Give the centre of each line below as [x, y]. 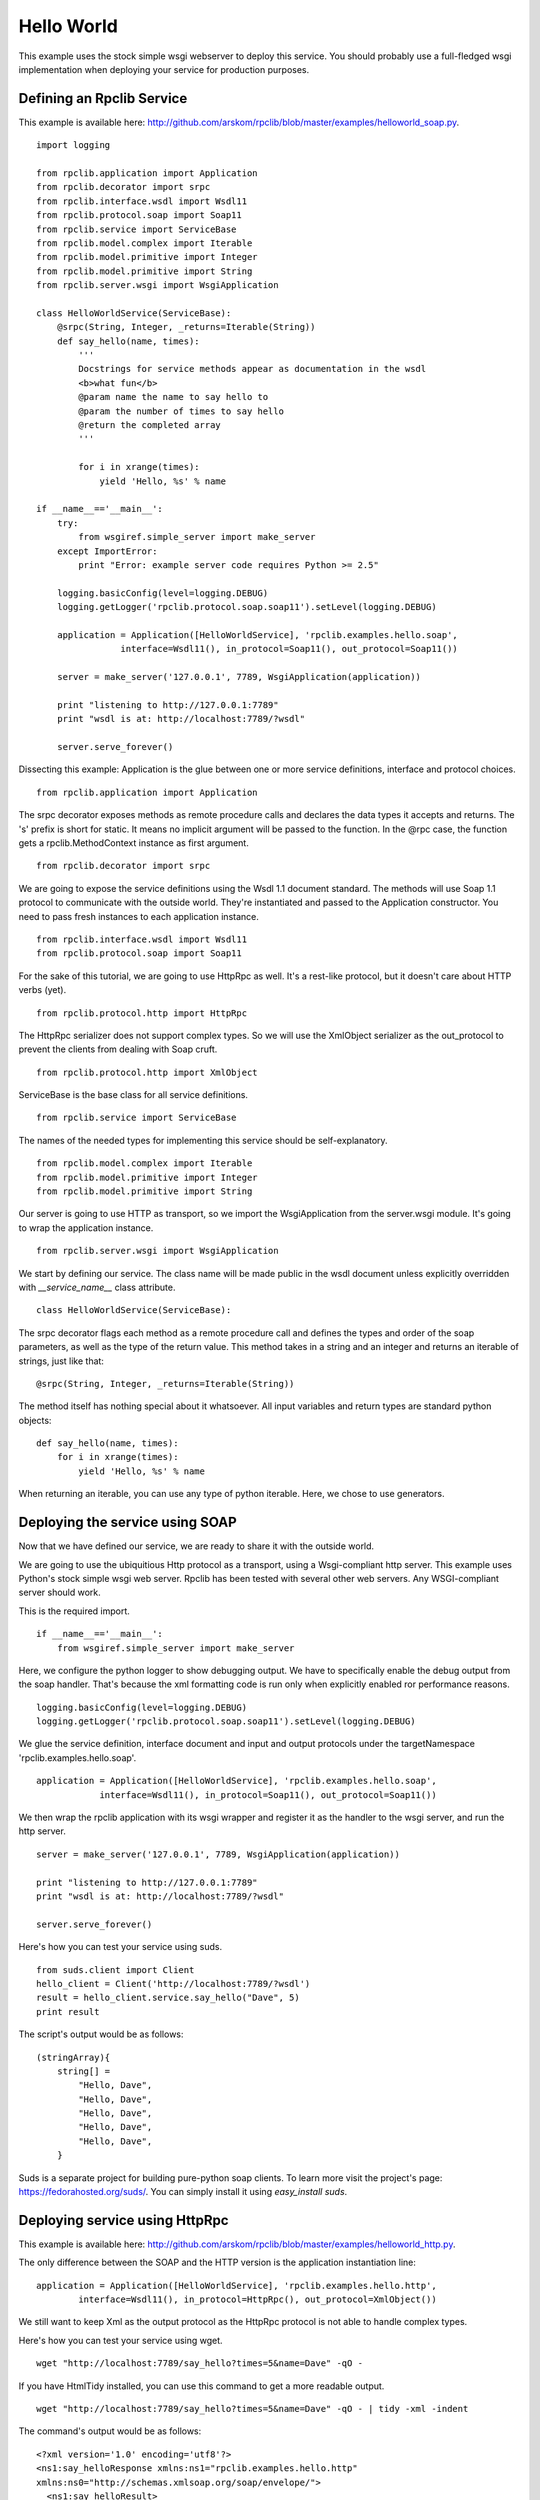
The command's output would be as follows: [110, 2431]
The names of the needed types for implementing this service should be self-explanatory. [203, 1140]
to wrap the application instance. [86, 1227]
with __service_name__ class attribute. [97, 1287]
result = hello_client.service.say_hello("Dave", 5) [168, 1998]
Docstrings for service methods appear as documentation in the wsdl [252, 369]
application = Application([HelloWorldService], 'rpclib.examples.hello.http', [236, 2285]
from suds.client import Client [115, 1969]
